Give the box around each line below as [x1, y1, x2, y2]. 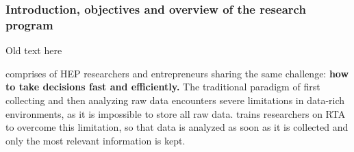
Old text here [5, 43, 62, 58]
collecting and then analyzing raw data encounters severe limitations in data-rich [5, 92, 345, 107]
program [5, 16, 53, 33]
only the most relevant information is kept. [5, 133, 186, 147]
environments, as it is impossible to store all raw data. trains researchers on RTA [5, 106, 346, 121]
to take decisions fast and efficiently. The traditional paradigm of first [5, 79, 320, 94]
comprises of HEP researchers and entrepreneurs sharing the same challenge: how [5, 66, 349, 80]
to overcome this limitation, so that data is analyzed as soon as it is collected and [5, 120, 349, 134]
